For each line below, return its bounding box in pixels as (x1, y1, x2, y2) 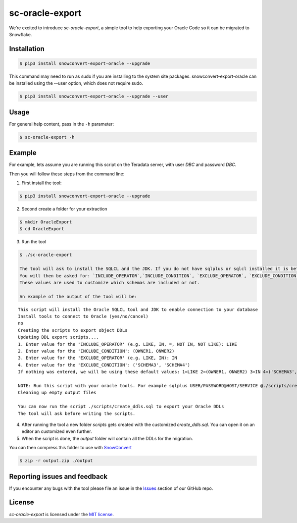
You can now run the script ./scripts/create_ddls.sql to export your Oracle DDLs (18, 404, 224, 410)
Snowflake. (9, 31, 32, 37)
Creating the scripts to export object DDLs (18, 327, 128, 333)
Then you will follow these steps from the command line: (9, 171, 125, 177)
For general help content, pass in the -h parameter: (9, 121, 114, 127)
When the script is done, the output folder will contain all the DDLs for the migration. (21, 435, 193, 441)
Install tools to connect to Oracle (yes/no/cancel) (18, 314, 148, 319)
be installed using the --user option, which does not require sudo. (9, 80, 144, 86)
